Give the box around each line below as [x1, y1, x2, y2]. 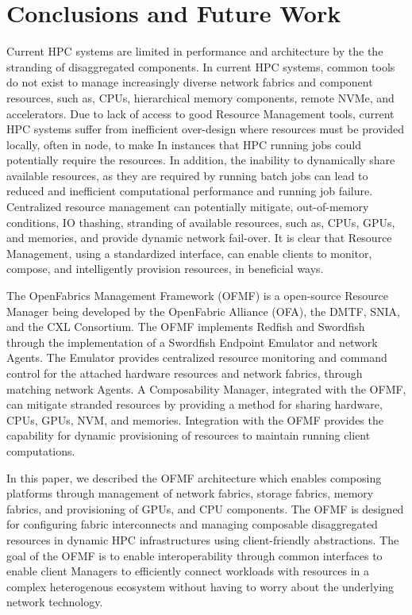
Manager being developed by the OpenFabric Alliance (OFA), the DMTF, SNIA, [6, 302, 400, 319]
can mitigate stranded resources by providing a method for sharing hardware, [6, 396, 383, 413]
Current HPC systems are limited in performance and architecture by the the [6, 43, 383, 60]
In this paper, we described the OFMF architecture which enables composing [6, 469, 382, 486]
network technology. [6, 594, 103, 610]
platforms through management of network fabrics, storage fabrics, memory [6, 485, 374, 502]
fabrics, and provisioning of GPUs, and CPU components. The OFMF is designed [6, 500, 404, 517]
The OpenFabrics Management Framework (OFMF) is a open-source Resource [6, 287, 388, 304]
